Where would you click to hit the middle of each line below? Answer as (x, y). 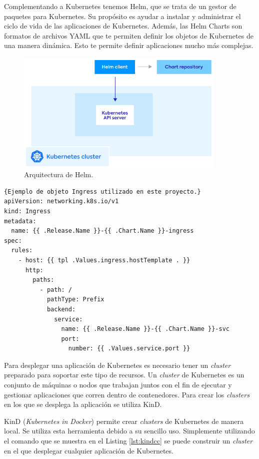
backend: (61, 309)
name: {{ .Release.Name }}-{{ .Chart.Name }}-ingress (102, 231)
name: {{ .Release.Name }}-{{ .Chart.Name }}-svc (145, 329)
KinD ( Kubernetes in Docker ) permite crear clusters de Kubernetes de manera (124, 421)
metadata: (20, 221)
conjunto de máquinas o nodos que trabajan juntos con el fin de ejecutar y (118, 385)
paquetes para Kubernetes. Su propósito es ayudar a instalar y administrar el (122, 16)
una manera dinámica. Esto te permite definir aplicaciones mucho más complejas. (129, 45)
